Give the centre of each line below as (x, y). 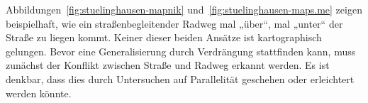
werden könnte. (39, 93)
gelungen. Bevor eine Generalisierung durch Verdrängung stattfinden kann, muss (181, 51)
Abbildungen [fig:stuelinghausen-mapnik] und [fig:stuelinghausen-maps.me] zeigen (184, 9)
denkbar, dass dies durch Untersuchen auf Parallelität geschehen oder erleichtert (180, 78)
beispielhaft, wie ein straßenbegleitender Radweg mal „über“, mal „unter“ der (174, 23)
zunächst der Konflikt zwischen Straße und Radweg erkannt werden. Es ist (168, 65)
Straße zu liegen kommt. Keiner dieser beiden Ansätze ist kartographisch (164, 37)
